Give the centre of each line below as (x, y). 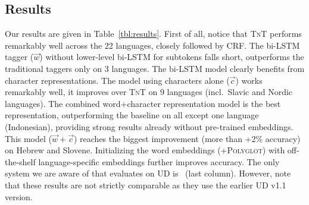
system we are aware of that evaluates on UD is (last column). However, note (148, 173)
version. (19, 196)
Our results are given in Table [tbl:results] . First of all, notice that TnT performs (153, 34)
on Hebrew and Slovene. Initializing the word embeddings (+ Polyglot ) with (145, 150)
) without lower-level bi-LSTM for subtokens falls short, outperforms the (172, 57)
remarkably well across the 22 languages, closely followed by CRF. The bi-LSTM (152, 45)
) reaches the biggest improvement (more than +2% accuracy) (187, 138)
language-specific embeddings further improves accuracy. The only (159, 161)
